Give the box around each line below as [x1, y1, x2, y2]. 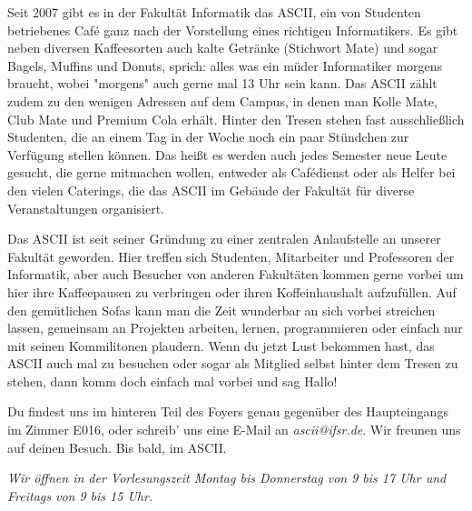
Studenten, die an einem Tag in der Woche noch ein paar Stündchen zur [7, 127, 409, 146]
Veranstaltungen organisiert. [7, 198, 164, 217]
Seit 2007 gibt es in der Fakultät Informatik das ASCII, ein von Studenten [7, 3, 421, 21]
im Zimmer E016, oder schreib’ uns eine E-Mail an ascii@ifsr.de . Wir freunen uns [7, 420, 461, 439]
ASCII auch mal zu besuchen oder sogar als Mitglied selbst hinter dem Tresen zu [7, 354, 458, 373]
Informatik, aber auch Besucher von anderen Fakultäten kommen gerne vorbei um [7, 265, 464, 284]
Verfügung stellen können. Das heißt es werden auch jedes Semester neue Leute [7, 145, 447, 164]
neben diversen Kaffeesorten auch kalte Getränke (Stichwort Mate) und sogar [7, 38, 438, 57]
